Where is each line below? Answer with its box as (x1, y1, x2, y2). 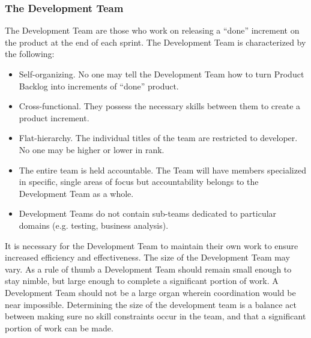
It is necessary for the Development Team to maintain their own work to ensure (5, 239, 298, 252)
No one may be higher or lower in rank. (19, 143, 165, 155)
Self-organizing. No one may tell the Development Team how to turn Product (19, 68, 304, 80)
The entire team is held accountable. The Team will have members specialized (19, 163, 306, 176)
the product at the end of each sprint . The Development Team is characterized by (5, 35, 306, 48)
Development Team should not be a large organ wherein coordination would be (5, 286, 296, 298)
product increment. (19, 111, 89, 124)
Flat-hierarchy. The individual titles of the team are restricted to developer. (19, 131, 298, 144)
